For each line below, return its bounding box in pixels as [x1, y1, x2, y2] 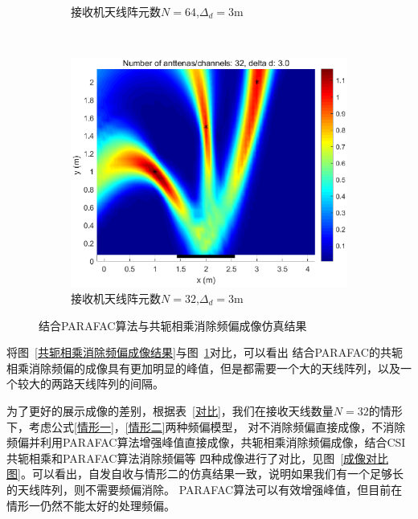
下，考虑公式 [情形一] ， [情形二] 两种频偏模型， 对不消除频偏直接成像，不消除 [6, 418, 406, 435]
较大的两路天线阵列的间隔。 [17, 375, 164, 392]
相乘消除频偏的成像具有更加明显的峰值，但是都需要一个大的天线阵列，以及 [6, 359, 400, 376]
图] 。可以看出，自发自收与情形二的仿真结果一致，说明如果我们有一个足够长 [6, 465, 404, 482]
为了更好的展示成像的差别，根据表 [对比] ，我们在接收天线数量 [6, 402, 334, 419]
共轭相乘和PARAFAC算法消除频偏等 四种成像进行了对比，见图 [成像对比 [6, 449, 389, 466]
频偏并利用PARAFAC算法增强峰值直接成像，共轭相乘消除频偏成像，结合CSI [6, 434, 406, 451]
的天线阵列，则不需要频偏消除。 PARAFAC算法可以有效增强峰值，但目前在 [6, 480, 403, 497]
